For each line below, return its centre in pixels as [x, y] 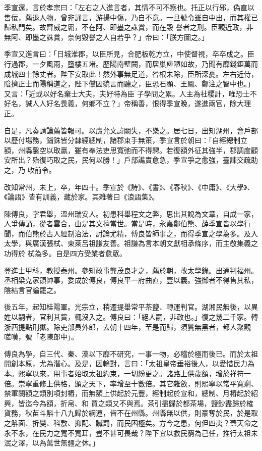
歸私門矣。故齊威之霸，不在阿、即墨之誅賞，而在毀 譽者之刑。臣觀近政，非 [129, 27]
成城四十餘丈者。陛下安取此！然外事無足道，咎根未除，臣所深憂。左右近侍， [131, 73]
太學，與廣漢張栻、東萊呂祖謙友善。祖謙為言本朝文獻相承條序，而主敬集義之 [131, 243]
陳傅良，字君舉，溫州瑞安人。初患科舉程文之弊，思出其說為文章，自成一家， [131, 213]
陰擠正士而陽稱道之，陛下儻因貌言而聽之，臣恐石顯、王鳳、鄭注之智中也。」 [129, 84]
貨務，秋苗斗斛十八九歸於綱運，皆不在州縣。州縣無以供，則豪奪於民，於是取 [131, 413]
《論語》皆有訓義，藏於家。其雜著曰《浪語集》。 [82, 197]
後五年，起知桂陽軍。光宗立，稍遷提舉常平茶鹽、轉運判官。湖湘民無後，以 [127, 307]
